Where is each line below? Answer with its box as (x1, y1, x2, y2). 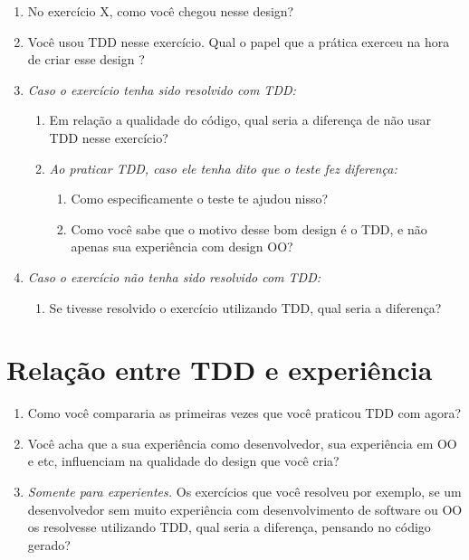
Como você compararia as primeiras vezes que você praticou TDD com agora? (27, 403, 462, 422)
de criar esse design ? (27, 50, 145, 69)
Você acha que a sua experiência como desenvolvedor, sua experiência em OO (27, 433, 457, 452)
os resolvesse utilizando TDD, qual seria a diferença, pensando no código (27, 517, 431, 536)
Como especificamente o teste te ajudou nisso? (71, 189, 329, 208)
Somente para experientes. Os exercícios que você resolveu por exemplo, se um (27, 482, 462, 501)
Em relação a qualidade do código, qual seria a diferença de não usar (49, 110, 431, 129)
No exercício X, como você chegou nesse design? (27, 2, 294, 20)
